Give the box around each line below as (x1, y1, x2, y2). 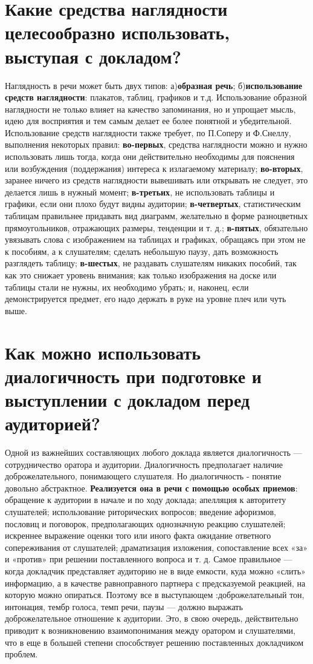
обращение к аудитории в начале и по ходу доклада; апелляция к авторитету (5, 493, 286, 506)
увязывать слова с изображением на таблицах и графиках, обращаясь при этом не (5, 233, 306, 246)
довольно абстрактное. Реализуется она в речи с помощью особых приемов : (5, 481, 298, 494)
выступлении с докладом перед (5, 387, 250, 412)
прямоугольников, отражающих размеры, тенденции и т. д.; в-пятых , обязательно (5, 221, 308, 234)
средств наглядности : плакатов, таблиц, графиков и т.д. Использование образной (5, 91, 307, 104)
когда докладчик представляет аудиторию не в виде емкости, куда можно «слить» (5, 565, 306, 577)
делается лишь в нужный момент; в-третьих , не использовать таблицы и (5, 185, 275, 198)
